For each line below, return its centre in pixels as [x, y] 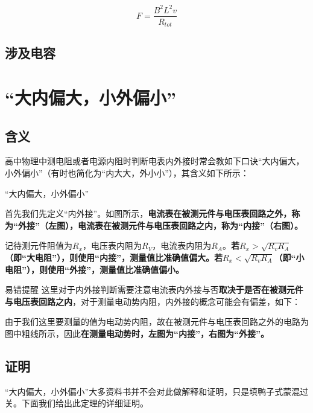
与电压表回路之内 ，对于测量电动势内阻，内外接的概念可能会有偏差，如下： [153, 301]
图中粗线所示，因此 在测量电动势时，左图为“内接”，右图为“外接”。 [137, 333]
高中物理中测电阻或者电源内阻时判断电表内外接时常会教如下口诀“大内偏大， [155, 161]
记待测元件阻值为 [39, 245]
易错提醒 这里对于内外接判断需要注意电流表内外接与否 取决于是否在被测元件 [154, 290]
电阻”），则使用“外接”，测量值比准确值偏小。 [94, 269]
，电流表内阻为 [182, 245]
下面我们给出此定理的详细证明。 [85, 403]
